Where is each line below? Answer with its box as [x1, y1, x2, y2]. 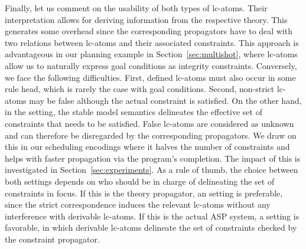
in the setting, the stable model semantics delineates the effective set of [5, 106, 262, 118]
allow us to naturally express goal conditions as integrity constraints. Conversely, [5, 59, 297, 71]
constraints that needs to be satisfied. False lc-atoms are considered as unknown [5, 117, 294, 129]
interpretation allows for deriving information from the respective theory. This [5, 13, 288, 25]
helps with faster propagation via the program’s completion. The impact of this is [5, 152, 301, 164]
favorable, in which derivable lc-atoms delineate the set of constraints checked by [5, 221, 297, 234]
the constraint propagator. [5, 232, 100, 245]
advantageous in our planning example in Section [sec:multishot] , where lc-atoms [5, 48, 298, 60]
